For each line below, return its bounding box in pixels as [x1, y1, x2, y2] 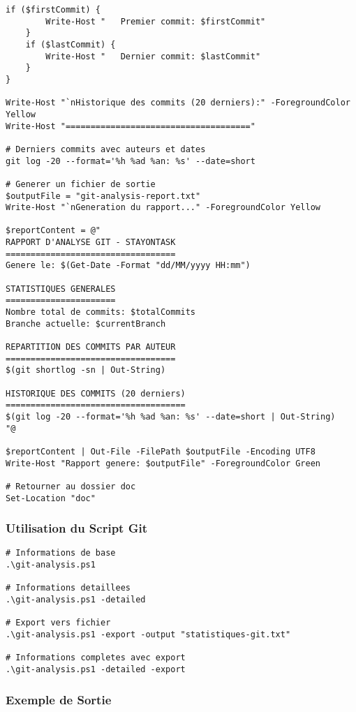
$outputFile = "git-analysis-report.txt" [6, 191, 201, 201]
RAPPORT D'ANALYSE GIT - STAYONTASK [6, 237, 176, 248]
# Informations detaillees [6, 583, 131, 593]
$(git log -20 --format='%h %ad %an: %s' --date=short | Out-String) [6, 411, 336, 422]
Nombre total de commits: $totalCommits [6, 307, 196, 318]
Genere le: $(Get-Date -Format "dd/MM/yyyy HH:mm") [6, 260, 251, 271]
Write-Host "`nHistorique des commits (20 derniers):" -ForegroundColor [6, 98, 350, 108]
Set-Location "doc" [6, 493, 96, 503]
